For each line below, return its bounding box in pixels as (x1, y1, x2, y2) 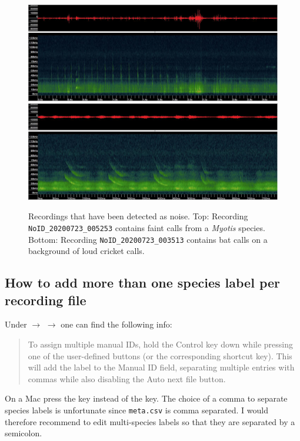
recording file (5, 290, 86, 309)
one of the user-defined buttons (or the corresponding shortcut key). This (28, 349, 292, 362)
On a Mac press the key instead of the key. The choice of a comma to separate (5, 392, 288, 405)
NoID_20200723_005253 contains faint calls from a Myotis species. (28, 221, 265, 233)
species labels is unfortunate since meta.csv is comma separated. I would (5, 403, 268, 416)
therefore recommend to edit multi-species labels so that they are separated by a (5, 415, 295, 427)
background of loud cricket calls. (28, 245, 145, 257)
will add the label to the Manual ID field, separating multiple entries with (28, 361, 295, 373)
